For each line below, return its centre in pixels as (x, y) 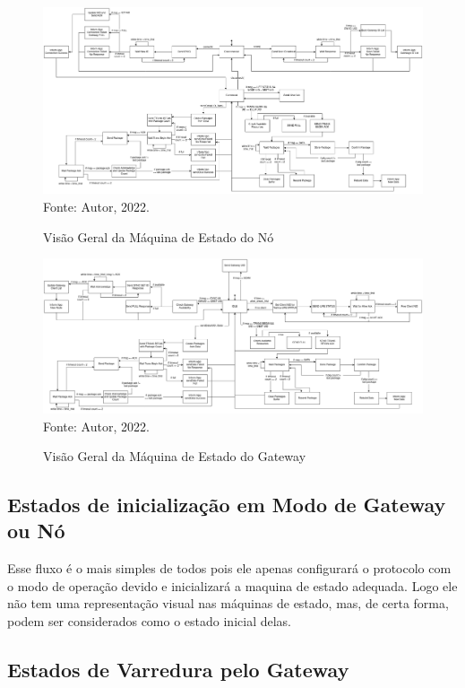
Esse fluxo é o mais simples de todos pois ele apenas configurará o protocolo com (229, 568)
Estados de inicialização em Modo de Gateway (227, 505)
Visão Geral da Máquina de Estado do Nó (159, 236)
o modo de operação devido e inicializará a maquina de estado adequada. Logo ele (232, 585)
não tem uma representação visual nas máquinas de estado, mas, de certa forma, (228, 603)
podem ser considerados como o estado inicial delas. (149, 621)
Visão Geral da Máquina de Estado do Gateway (175, 456)
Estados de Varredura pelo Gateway (178, 670)
